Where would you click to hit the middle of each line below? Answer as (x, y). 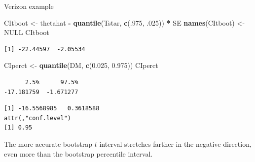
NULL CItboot (27, 32)
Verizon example (29, 6)
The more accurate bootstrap (48, 144)
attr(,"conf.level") (38, 118)
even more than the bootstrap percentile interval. (78, 153)
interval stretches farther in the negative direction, (175, 144)
